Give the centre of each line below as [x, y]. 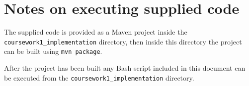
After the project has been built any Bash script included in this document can [125, 68]
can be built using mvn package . [53, 51]
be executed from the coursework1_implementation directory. [99, 77]
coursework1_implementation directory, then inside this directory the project [123, 41]
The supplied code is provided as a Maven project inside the [96, 32]
